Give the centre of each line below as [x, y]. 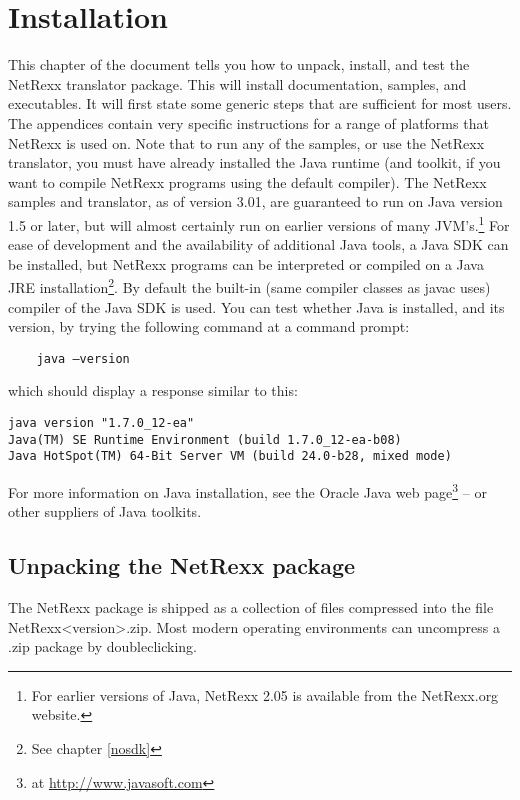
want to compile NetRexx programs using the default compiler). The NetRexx [247, 181]
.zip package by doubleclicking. [103, 646]
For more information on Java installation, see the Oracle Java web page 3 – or [247, 490]
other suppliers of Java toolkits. [105, 511]
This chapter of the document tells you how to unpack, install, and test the [239, 64]
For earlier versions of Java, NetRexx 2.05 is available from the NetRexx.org [265, 694]
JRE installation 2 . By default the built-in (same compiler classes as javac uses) [249, 285]
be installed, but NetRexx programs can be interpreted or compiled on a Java [246, 263]
